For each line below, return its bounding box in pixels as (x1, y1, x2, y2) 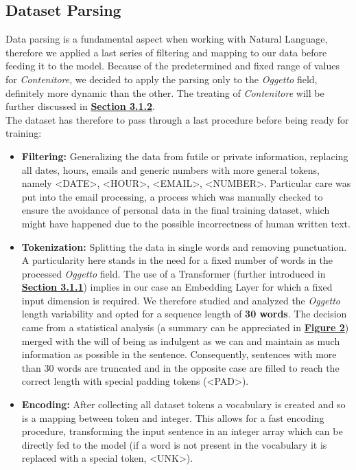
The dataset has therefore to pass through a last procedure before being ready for (5, 112, 349, 126)
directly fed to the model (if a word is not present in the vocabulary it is (21, 437, 327, 451)
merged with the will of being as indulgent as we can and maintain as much (21, 333, 340, 348)
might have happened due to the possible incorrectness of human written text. (21, 216, 351, 230)
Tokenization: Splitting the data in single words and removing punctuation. (21, 239, 347, 254)
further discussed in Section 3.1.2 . (5, 99, 155, 113)
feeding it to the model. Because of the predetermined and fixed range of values (5, 58, 340, 73)
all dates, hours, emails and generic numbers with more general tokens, (21, 162, 320, 177)
